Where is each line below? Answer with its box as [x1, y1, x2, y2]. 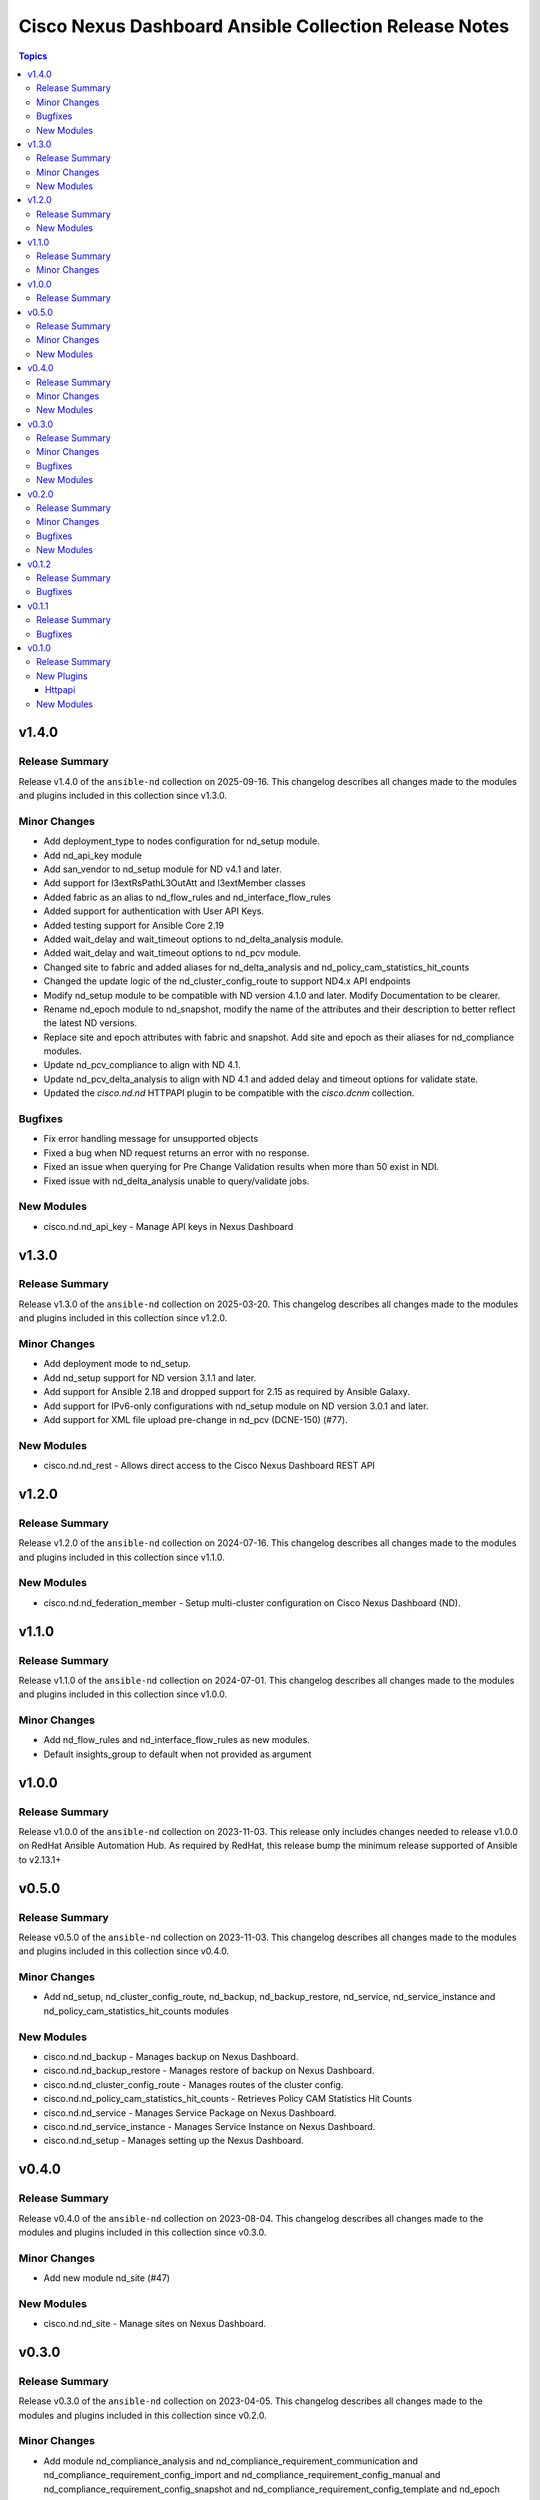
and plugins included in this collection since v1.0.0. [18, 1688, 228, 1700]
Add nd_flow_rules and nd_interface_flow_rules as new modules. [43, 1734, 310, 1746]
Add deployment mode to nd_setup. [43, 1358, 191, 1370]
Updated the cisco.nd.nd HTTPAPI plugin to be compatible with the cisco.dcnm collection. [43, 1087, 415, 1099]
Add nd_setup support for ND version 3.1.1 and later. [43, 1371, 257, 1384]
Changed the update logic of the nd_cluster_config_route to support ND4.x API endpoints [43, 975, 411, 987]
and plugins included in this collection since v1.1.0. [18, 1551, 225, 1563]
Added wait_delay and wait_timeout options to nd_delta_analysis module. [43, 933, 344, 945]
